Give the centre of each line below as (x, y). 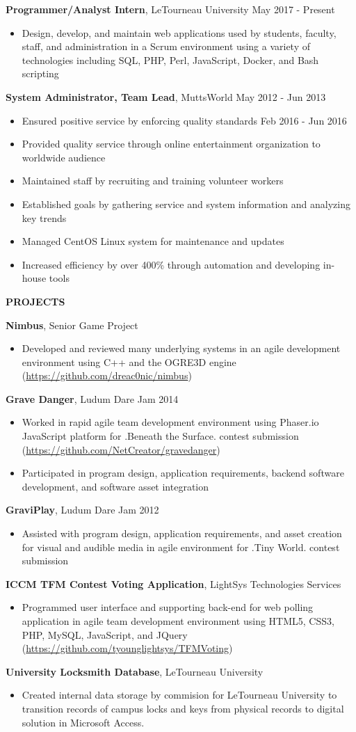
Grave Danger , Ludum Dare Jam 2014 (92, 398)
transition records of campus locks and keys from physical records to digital (183, 708)
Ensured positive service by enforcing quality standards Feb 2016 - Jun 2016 (184, 120)
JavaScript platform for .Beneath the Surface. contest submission (160, 436)
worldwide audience (64, 157)
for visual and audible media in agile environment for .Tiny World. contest (181, 547)
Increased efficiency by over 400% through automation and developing (171, 264)
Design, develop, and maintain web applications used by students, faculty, (179, 32)
